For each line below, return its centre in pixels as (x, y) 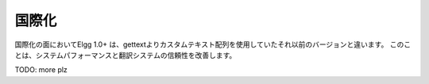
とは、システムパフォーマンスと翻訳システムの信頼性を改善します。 (126, 55)
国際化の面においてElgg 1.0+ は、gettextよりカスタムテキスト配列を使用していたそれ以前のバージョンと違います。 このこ (213, 44)
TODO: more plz (41, 70)
